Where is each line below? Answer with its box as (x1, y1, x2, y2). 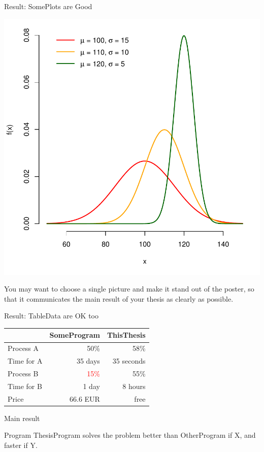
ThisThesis (107, 330, 146, 340)
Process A (8, 343, 39, 353)
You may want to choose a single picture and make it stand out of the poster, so (4, 283, 254, 294)
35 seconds (112, 356, 146, 366)
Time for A (8, 356, 43, 366)
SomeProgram (49, 330, 100, 340)
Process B (8, 368, 39, 378)
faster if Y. (4, 439, 38, 450)
